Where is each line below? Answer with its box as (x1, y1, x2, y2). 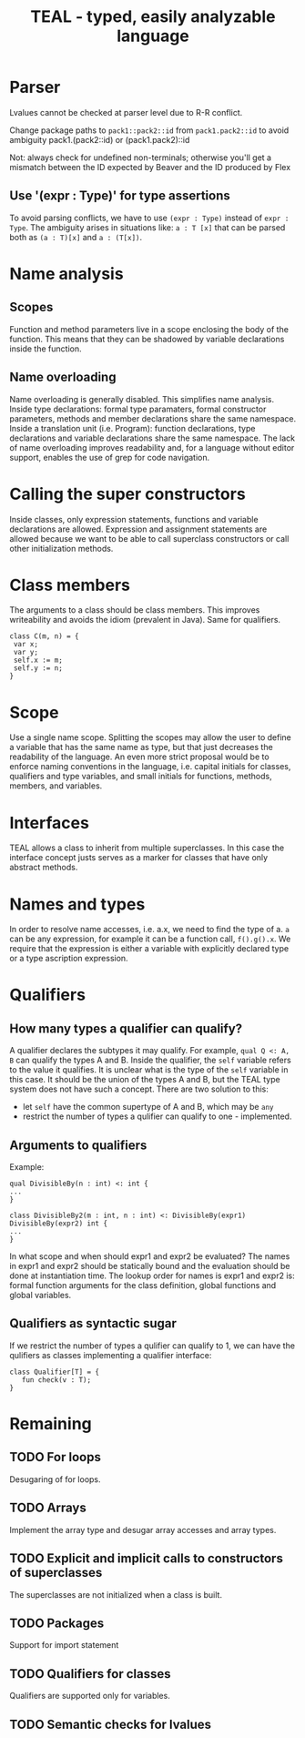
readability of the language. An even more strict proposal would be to (9, 751, 270, 762)
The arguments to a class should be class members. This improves (9, 605, 260, 615)
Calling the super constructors (9, 483, 246, 504)
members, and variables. (9, 780, 103, 791)
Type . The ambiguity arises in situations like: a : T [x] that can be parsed (9, 221, 286, 233)
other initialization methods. (9, 543, 114, 554)
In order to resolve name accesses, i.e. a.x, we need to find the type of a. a (9, 924, 290, 935)
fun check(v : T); (21, 1375, 92, 1385)
